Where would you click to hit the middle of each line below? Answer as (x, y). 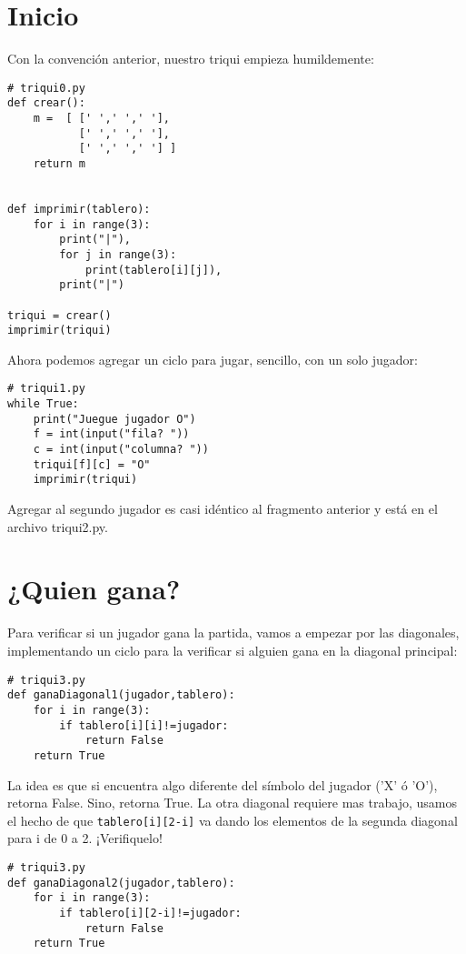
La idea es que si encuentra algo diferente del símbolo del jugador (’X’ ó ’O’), (223, 784)
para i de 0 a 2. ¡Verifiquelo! (85, 838)
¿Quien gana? (94, 589)
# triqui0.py (46, 88)
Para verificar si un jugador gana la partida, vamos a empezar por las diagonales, (233, 633)
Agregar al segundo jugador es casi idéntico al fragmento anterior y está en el (223, 509)
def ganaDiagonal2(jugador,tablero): (121, 883)
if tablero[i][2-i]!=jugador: (150, 913)
